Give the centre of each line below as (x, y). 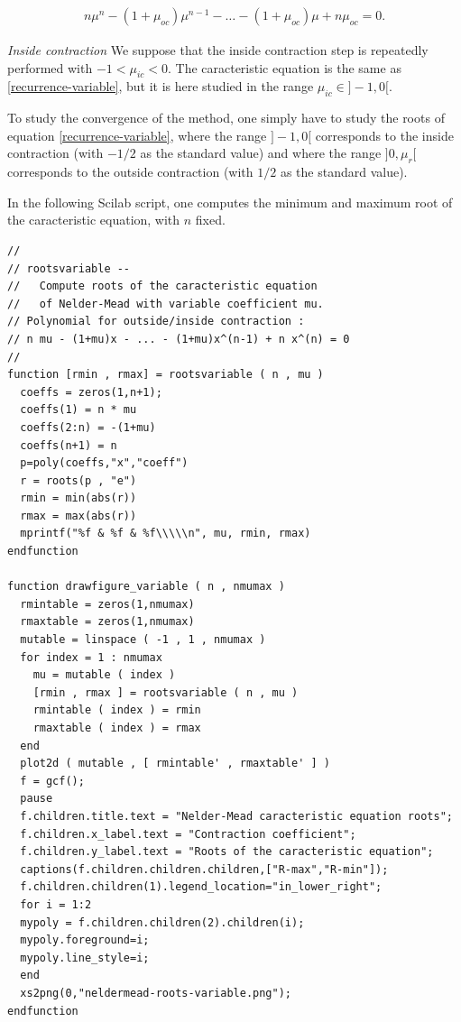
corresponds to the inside (384, 135)
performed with (50, 67)
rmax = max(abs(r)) (78, 516)
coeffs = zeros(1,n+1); (91, 392)
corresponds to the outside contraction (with (130, 172)
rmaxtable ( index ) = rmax (117, 728)
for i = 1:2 (56, 904)
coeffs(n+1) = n (69, 445)
